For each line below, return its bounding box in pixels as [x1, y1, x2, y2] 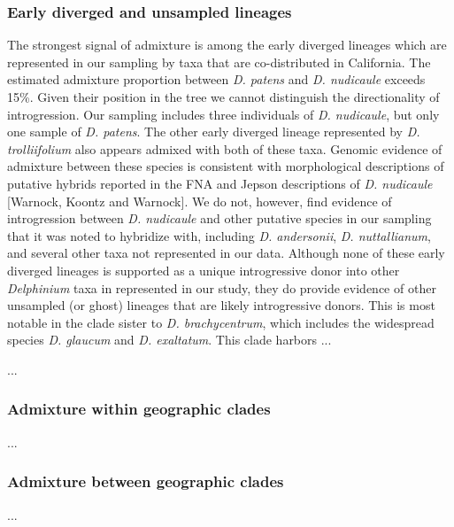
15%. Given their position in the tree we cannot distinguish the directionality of [7, 88, 440, 105]
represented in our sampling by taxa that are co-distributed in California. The [7, 52, 431, 71]
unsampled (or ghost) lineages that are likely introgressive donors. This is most [7, 296, 435, 314]
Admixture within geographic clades [7, 398, 271, 420]
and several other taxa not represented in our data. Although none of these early [7, 244, 445, 262]
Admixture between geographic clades [7, 470, 284, 492]
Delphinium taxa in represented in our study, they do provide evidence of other [7, 278, 436, 297]
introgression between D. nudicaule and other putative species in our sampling [7, 209, 432, 228]
